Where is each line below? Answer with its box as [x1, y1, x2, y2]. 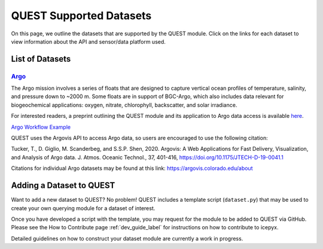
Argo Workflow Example [11, 123, 71, 130]
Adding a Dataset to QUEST [11, 180, 115, 191]
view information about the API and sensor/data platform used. [11, 38, 166, 45]
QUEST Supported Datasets [11, 9, 152, 22]
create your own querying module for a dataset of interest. [11, 204, 156, 212]
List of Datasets [11, 54, 71, 64]
